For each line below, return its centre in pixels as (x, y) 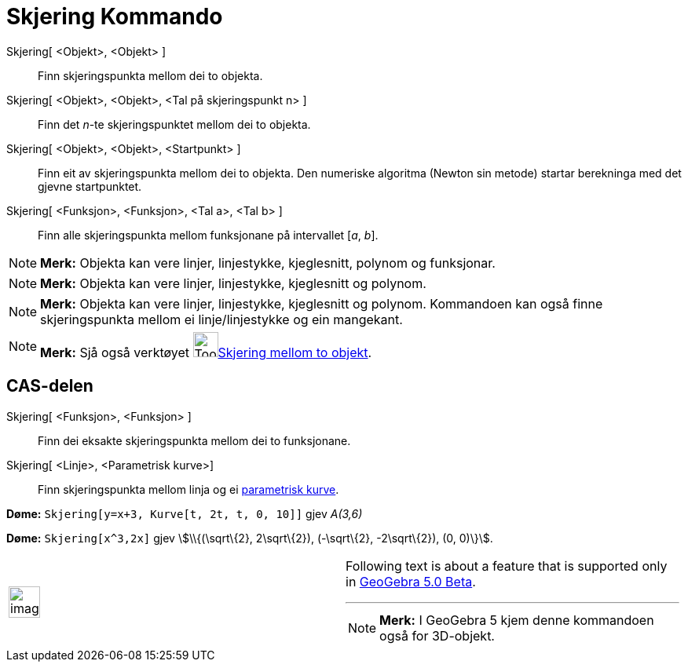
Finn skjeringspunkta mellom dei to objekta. (150, 75)
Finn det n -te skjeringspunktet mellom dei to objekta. (174, 124)
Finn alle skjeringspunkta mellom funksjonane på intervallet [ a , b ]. (208, 235)
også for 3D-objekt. (437, 635)
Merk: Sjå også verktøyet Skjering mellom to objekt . (206, 352)
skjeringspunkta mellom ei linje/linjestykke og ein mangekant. (221, 319)
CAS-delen (50, 386)
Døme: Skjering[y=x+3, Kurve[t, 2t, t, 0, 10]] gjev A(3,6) (185, 513)
